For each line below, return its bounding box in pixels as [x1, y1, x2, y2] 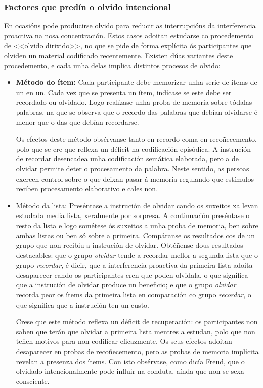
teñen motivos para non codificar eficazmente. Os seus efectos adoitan [16, 336, 232, 347]
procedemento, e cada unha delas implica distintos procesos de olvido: [4, 60, 221, 70]
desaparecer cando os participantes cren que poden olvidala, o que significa [16, 269, 248, 280]
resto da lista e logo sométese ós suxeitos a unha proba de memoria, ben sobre [16, 220, 258, 230]
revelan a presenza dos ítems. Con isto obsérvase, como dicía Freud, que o [16, 356, 245, 366]
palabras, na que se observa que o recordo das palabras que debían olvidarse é [16, 106, 257, 117]
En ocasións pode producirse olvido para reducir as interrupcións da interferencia [4, 20, 256, 31]
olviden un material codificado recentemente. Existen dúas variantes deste [4, 50, 233, 60]
